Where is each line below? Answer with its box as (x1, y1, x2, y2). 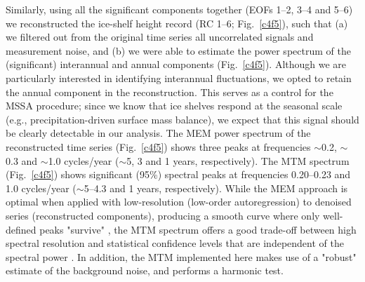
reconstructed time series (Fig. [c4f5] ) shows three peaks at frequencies (6, 139, 311, 154)
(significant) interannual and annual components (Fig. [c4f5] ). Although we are (6, 57, 347, 72)
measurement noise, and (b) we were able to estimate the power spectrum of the (6, 43, 351, 58)
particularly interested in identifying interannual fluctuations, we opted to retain (6, 70, 352, 85)
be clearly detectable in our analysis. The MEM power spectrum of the (6, 126, 311, 140)
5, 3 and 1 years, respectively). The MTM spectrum (126, 153, 350, 168)
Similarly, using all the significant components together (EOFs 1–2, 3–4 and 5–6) (6, 2, 353, 16)
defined (6, 222, 36, 236)
